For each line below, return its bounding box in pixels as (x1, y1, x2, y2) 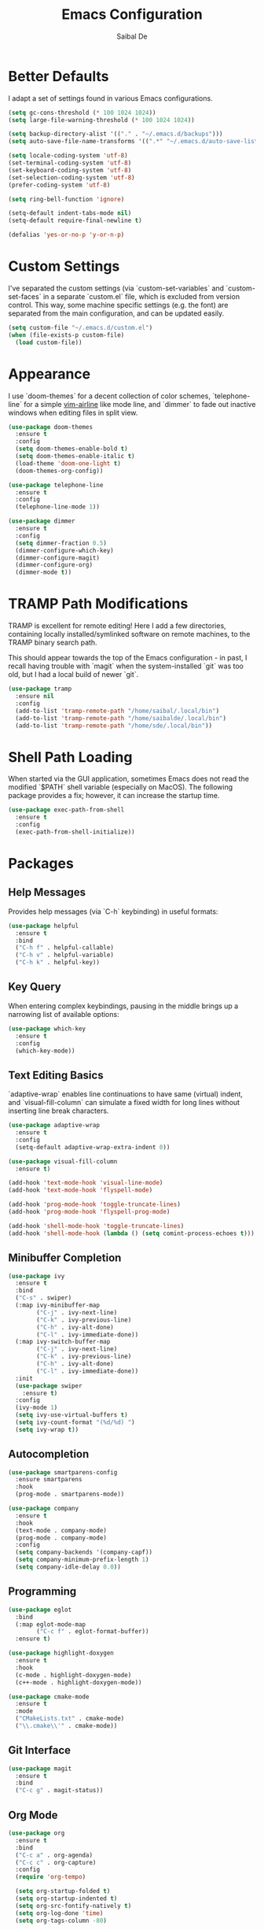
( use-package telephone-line (8, 481, 104, 489)
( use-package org (8, 1829, 65, 1837)
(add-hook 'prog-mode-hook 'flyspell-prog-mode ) (8, 1208, 170, 1216)
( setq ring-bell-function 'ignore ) (8, 195, 125, 203)
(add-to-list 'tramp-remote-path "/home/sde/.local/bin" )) (15, 722, 213, 730)
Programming (8, 1584, 77, 1599)
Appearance (8, 364, 91, 383)
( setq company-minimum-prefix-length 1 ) (15, 1556, 149, 1564)
